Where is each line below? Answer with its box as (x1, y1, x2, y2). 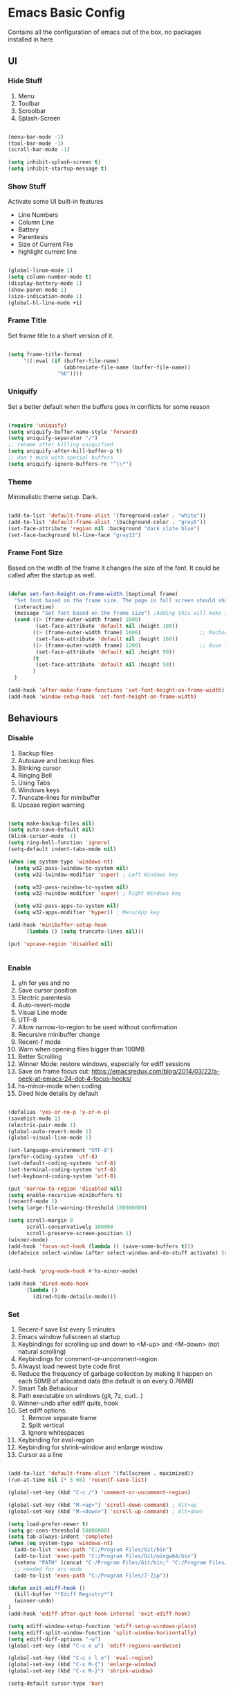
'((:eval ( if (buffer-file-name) (23, 357, 120, 365)
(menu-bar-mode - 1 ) (8, 133, 64, 140)
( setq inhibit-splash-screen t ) (8, 159, 101, 166)
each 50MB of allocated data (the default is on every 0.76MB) (17, 1377, 194, 1386)
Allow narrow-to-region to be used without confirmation (17, 1022, 178, 1031)
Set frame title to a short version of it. (8, 331, 114, 340)
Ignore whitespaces (28, 1429, 85, 1437)
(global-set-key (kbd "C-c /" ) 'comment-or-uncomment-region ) (8, 1489, 191, 1496)
